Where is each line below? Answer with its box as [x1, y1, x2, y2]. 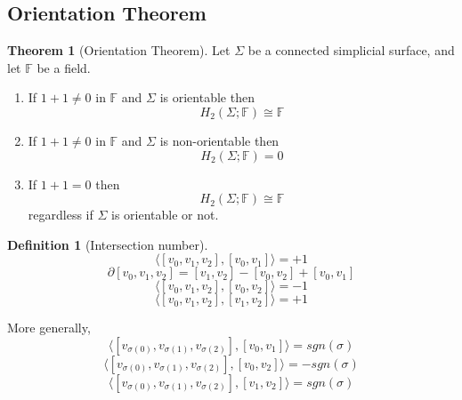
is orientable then [159, 88, 255, 107]
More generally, [7, 318, 91, 337]
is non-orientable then [159, 131, 280, 149]
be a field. [36, 58, 91, 76]
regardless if [28, 205, 93, 224]
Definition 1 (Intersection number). [7, 235, 208, 253]
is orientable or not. [111, 205, 219, 224]
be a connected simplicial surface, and [247, 41, 455, 60]
